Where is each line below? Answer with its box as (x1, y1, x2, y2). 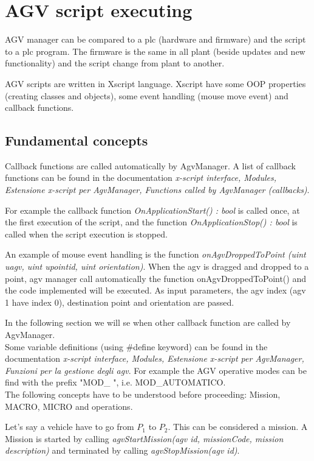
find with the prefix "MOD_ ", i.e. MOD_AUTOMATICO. (5, 376, 226, 389)
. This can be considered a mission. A (168, 420, 308, 433)
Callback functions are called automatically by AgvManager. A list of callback (5, 159, 296, 172)
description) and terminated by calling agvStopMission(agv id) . (5, 444, 240, 457)
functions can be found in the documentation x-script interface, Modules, (5, 171, 277, 184)
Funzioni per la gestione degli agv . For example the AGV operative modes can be (5, 364, 307, 376)
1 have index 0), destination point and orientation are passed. (5, 295, 234, 308)
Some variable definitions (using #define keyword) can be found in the (5, 340, 268, 353)
